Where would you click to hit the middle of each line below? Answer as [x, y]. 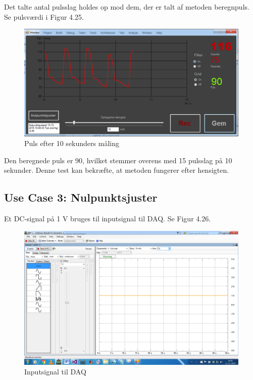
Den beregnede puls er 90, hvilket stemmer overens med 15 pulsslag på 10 [118, 160]
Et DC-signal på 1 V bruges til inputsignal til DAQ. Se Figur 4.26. [108, 219]
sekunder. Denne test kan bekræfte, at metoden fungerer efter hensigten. [117, 170]
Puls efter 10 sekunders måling [72, 143]
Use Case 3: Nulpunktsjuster [81, 197]
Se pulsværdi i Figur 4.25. [44, 16]
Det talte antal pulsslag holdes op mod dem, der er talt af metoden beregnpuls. [127, 7]
